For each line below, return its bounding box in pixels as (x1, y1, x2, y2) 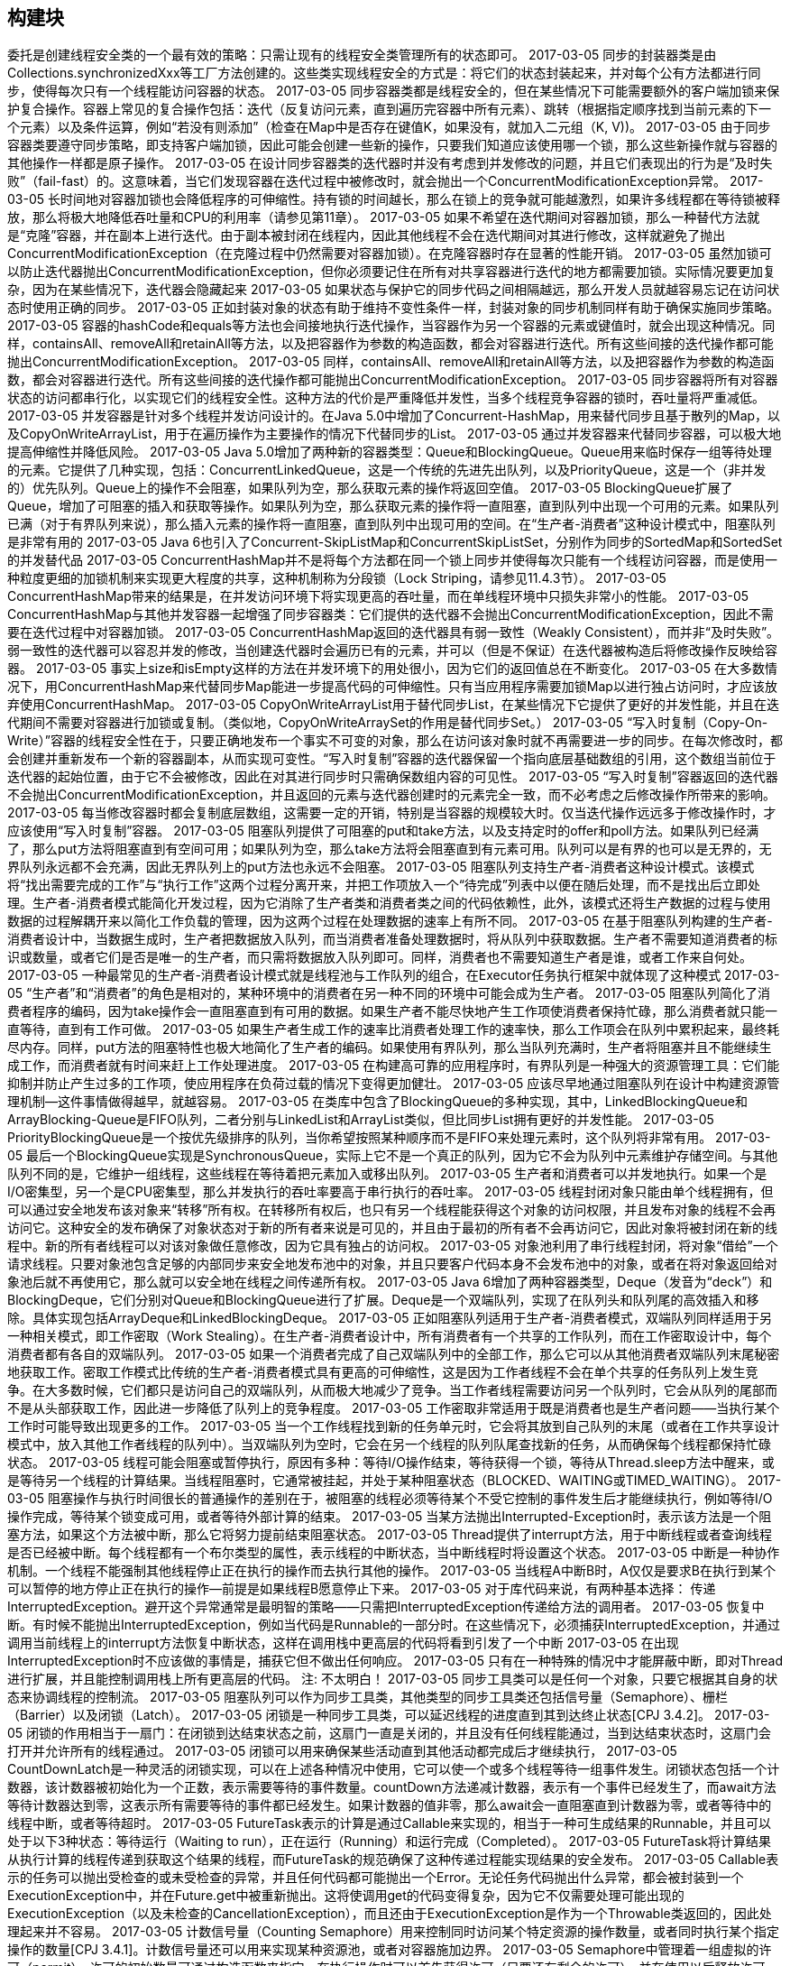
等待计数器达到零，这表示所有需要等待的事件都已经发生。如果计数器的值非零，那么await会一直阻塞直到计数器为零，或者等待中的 (7, 1797, 772, 1814)
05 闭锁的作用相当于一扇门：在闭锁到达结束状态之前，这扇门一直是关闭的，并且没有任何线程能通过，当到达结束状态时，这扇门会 (7, 1725, 772, 1741)
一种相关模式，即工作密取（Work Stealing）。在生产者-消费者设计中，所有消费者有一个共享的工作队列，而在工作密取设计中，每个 (7, 1328, 772, 1344)
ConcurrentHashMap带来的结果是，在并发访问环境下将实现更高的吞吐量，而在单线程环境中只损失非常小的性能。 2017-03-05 (7, 588, 749, 605)
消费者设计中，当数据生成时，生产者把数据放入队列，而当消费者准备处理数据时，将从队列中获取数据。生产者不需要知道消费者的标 (7, 931, 777, 947)
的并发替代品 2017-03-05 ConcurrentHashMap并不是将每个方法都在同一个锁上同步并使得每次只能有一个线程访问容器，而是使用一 (7, 552, 778, 568)
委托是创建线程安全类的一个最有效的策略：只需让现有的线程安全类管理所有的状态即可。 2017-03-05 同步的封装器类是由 (7, 47, 717, 63)
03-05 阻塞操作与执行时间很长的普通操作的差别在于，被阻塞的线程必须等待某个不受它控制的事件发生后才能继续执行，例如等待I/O (7, 1491, 773, 1507)
